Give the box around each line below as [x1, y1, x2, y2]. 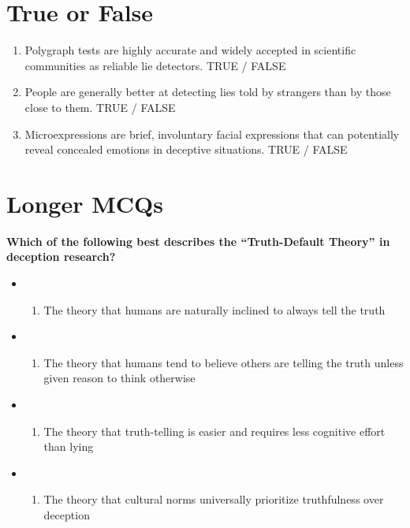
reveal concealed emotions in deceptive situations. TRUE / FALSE [24, 141, 348, 158]
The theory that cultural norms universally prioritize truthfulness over [43, 491, 384, 508]
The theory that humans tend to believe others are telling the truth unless [43, 354, 404, 370]
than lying [43, 438, 94, 455]
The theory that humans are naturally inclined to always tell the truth [43, 301, 386, 318]
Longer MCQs [6, 187, 163, 219]
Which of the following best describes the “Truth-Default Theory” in [6, 232, 390, 249]
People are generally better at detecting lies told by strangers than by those [24, 84, 391, 100]
